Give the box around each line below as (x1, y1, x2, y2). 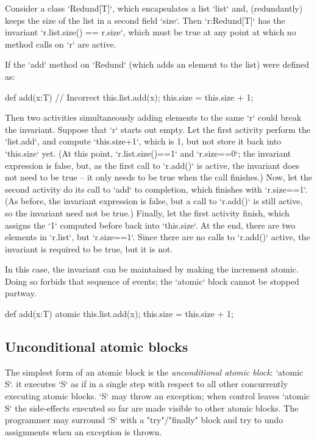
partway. (5, 287, 37, 299)
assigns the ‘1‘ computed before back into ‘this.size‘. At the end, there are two (5, 218, 296, 231)
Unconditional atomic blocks (5, 337, 188, 356)
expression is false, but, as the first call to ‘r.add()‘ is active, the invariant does (5, 159, 299, 171)
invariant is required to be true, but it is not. (5, 242, 173, 255)
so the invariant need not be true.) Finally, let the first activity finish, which (5, 206, 290, 219)
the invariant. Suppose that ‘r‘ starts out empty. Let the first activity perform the (5, 123, 310, 135)
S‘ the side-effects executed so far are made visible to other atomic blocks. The (5, 401, 299, 414)
